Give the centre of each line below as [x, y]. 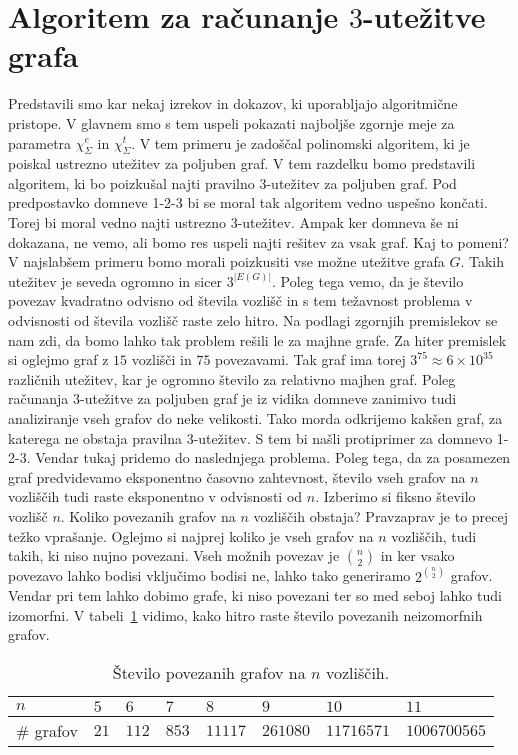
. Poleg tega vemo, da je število [368, 280]
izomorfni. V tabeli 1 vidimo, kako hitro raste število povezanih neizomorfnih [245, 614]
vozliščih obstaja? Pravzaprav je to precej [381, 515]
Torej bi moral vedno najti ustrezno [117, 222]
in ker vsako [417, 555]
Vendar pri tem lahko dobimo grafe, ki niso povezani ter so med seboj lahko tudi [255, 595]
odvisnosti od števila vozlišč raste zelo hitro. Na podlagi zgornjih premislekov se [253, 320]
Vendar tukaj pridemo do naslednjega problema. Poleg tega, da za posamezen [273, 457]
